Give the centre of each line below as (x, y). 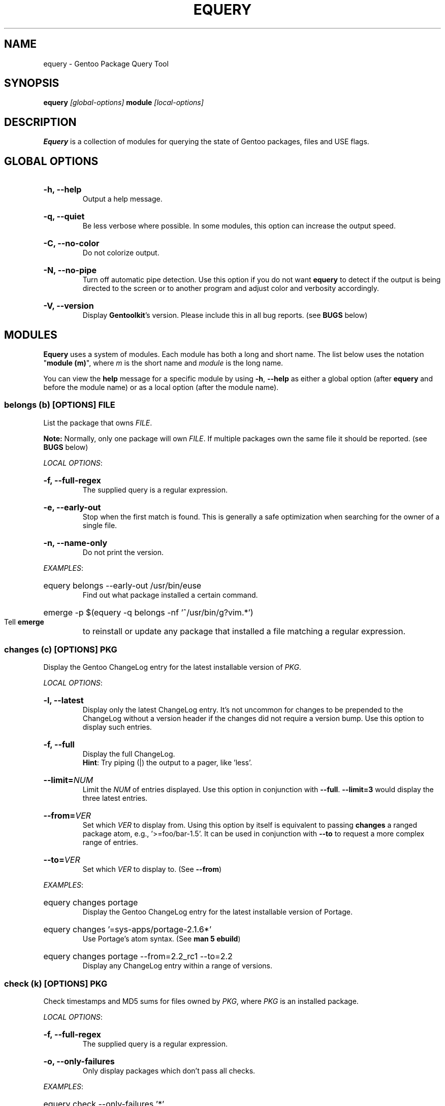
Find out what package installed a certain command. (170, 595)
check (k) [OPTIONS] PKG (56, 983)
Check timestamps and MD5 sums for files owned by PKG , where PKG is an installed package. (201, 1001)
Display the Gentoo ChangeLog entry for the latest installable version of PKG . (172, 667)
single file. (100, 525)
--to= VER (62, 860)
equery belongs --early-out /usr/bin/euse (122, 585)
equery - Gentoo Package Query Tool (106, 63)
